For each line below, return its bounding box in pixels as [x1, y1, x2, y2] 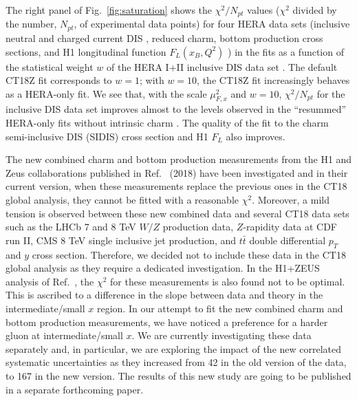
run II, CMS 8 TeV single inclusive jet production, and [6, 232, 237, 247]
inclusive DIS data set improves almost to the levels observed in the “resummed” [6, 102, 347, 116]
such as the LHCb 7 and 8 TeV [6, 219, 136, 234]
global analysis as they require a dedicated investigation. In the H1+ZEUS [6, 261, 320, 275]
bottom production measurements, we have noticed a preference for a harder [6, 314, 328, 329]
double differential [249, 232, 326, 247]
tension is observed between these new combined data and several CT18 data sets [6, 206, 349, 220]
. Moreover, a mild [252, 193, 329, 207]
